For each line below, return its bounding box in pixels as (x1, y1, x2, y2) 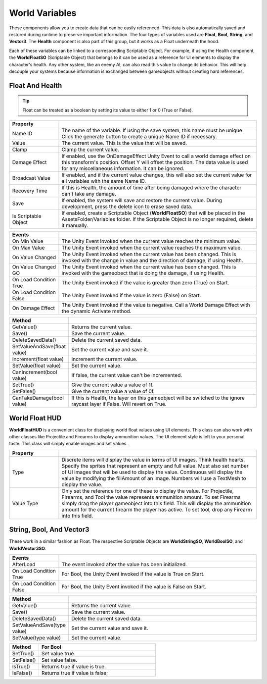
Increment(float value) (12, 356, 64, 363)
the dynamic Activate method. (61, 308, 132, 315)
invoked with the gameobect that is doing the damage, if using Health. (61, 270, 225, 277)
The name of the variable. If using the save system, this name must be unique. (61, 127, 244, 134)
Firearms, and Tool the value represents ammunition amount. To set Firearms (61, 493, 241, 500)
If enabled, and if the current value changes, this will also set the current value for (61, 171, 252, 178)
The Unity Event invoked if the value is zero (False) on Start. (61, 292, 201, 299)
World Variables (9, 7, 77, 18)
